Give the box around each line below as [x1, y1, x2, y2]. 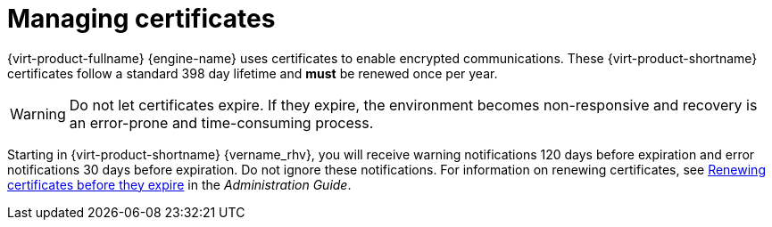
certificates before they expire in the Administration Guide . [7, 176, 352, 192]
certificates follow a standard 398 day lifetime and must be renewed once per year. [7, 65, 498, 81]
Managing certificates [7, 4, 276, 34]
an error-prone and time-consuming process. [69, 113, 374, 132]
